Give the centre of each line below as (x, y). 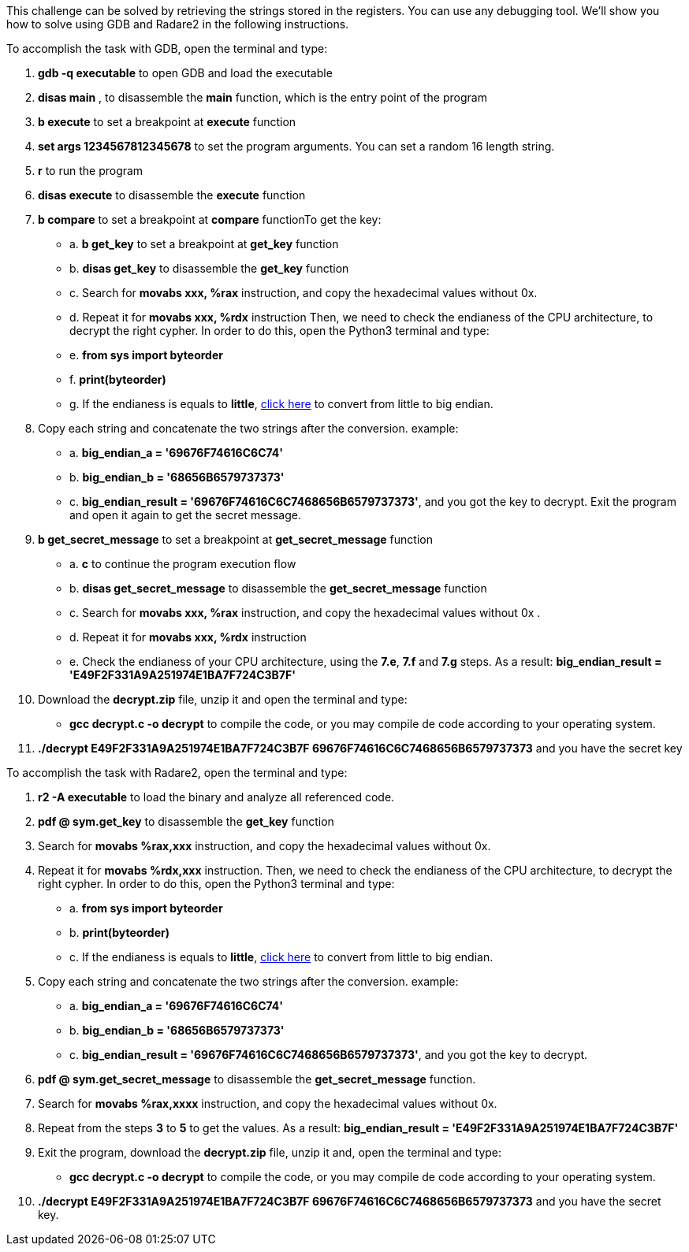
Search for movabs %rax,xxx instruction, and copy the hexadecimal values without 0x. (264, 846)
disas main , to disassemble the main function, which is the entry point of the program (263, 97)
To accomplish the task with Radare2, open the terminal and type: (177, 773)
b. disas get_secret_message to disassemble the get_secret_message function (278, 588)
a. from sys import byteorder (146, 908)
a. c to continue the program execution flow (183, 564)
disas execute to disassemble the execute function (172, 195)
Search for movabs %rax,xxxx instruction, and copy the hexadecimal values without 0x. (268, 1103)
